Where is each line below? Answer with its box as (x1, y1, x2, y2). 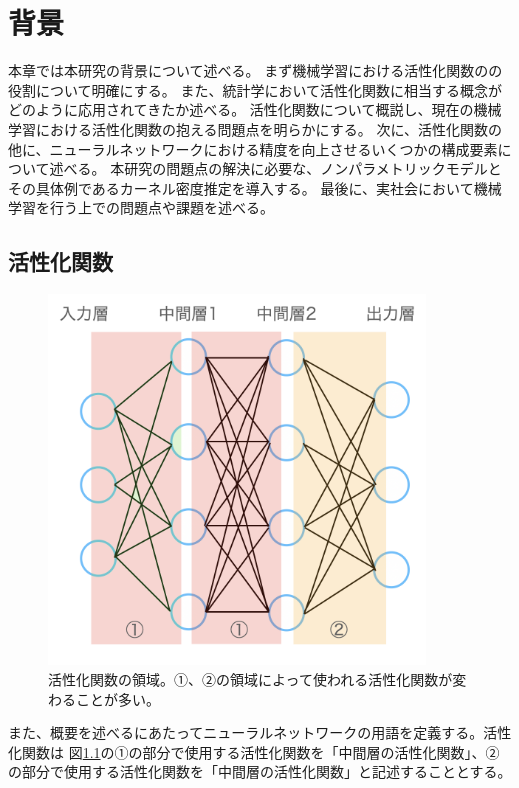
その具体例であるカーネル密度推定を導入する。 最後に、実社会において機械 (8, 177, 502, 198)
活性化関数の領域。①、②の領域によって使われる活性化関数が (48, 668, 453, 689)
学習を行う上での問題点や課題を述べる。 (8, 197, 274, 218)
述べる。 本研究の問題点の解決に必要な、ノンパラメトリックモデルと (49, 158, 502, 179)
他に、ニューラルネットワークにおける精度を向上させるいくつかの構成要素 (8, 138, 498, 159)
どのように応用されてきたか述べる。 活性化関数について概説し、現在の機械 (8, 99, 502, 120)
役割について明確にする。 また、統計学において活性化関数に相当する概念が (8, 79, 502, 100)
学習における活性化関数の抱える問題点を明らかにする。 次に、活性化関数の (8, 118, 502, 139)
